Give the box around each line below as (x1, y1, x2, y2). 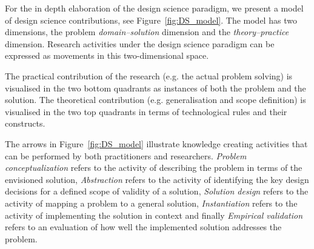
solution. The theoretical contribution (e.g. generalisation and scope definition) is (5, 93, 306, 106)
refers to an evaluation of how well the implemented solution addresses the (5, 221, 282, 233)
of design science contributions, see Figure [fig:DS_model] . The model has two (5, 13, 297, 26)
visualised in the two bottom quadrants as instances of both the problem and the (5, 81, 306, 94)
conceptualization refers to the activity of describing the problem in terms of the (5, 161, 302, 174)
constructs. (5, 117, 45, 130)
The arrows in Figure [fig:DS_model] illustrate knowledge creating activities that (5, 137, 308, 150)
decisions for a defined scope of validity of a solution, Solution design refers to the (5, 185, 309, 198)
